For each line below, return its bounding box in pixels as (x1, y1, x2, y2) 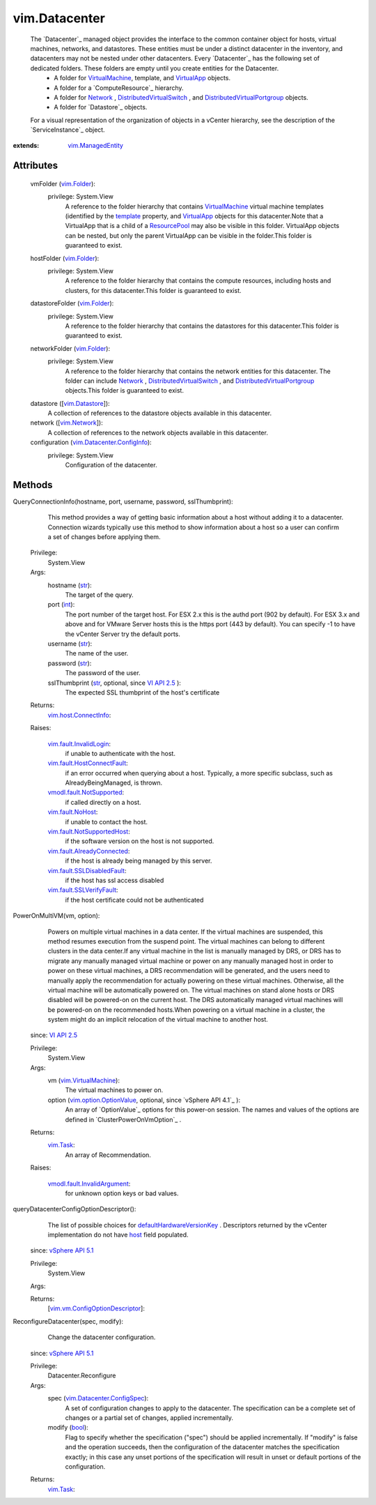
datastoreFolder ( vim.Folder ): (30, 299, 114, 308)
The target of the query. (65, 591, 134, 599)
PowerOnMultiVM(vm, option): (13, 912, 100, 920)
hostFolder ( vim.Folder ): (30, 254, 100, 262)
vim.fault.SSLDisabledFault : (47, 866, 127, 875)
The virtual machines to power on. (65, 1086, 164, 1094)
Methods (13, 478, 53, 491)
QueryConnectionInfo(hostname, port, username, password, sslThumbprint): (13, 497, 233, 506)
